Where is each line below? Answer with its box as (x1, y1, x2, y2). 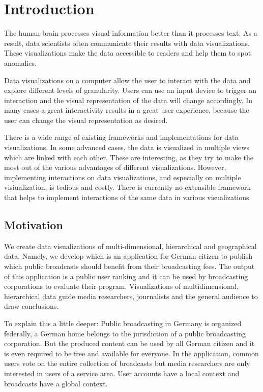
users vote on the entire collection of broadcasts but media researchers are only (4, 358, 250, 369)
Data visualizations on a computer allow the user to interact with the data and (4, 75, 251, 85)
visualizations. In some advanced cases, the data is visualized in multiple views (4, 142, 250, 153)
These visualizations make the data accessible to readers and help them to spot (4, 47, 251, 58)
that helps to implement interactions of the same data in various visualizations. (4, 192, 251, 203)
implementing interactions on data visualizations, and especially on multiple (4, 171, 241, 182)
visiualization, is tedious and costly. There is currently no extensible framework (4, 182, 251, 192)
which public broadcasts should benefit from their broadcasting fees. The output (4, 261, 255, 272)
